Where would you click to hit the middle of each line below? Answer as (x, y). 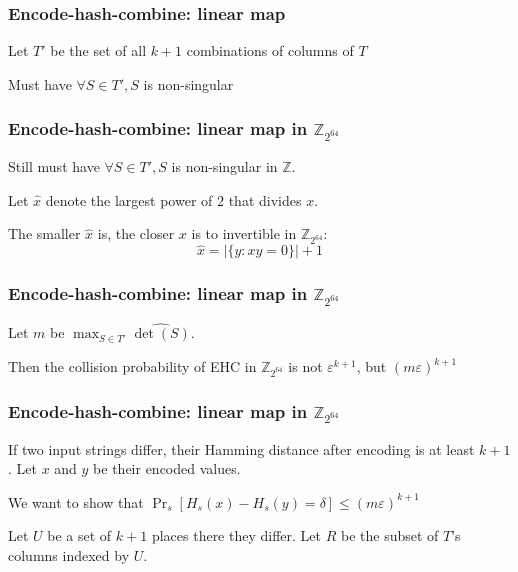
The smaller (44, 233)
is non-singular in (224, 166)
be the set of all (98, 50)
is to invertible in (244, 233)
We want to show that (76, 501)
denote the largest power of (129, 199)
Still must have (54, 166)
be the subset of (389, 535)
